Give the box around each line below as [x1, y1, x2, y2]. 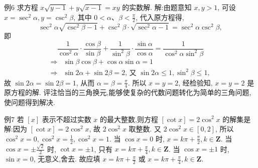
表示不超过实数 [42, 113, 91, 124]
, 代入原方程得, [136, 11, 184, 22]
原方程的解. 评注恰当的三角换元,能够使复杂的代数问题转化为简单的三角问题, [4, 87, 251, 97]
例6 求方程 [4, 2, 38, 12]
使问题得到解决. [4, 96, 55, 107]
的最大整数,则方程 [100, 113, 158, 124]
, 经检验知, [178, 77, 213, 87]
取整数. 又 [128, 123, 162, 134]
